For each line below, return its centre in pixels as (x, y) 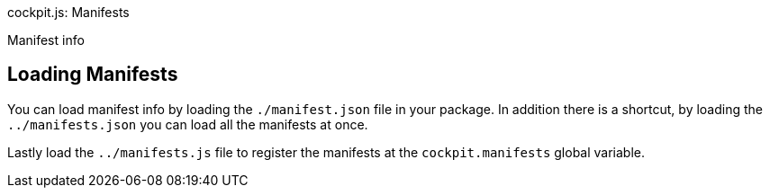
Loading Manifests (93, 75)
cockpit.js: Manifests (68, 12)
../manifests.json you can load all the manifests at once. (188, 124)
